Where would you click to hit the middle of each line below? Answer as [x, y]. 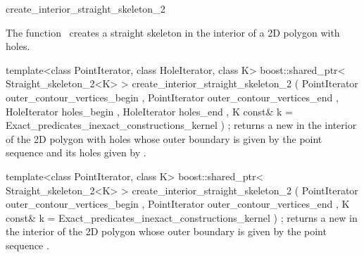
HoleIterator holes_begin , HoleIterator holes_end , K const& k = [149, 111]
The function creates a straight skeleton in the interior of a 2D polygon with [173, 32]
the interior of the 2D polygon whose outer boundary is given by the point [166, 231]
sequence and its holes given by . [76, 152]
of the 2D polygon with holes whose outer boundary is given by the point [164, 138]
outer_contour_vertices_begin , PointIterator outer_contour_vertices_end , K [178, 204]
